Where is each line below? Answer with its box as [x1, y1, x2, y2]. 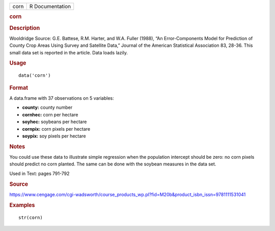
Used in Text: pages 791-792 [9, 170, 70, 177]
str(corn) [18, 214, 43, 220]
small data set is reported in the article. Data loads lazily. [9, 49, 128, 55]
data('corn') [18, 73, 51, 78]
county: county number [22, 104, 73, 110]
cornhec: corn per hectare [22, 111, 78, 118]
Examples [9, 201, 35, 209]
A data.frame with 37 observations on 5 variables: [9, 95, 114, 101]
